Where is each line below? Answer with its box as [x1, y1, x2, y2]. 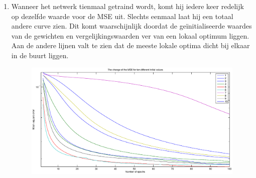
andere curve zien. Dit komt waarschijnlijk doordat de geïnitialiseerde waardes [11, 21, 252, 31]
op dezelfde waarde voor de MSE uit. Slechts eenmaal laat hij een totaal [11, 11, 233, 21]
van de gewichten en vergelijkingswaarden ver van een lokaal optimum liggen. [11, 30, 249, 41]
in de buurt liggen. [11, 50, 69, 60]
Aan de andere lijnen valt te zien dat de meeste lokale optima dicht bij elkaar [11, 40, 250, 51]
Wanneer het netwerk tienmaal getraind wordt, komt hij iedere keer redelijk [11, 1, 244, 11]
